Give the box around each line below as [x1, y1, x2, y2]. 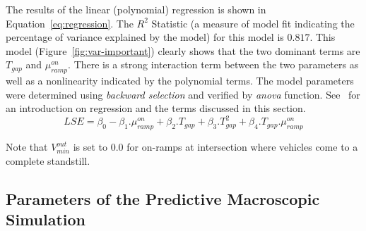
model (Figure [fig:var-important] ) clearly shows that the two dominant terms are [6, 43, 360, 58]
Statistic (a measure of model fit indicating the [151, 15, 355, 30]
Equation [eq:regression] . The [6, 15, 134, 30]
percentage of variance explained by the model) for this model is [6, 30, 284, 44]
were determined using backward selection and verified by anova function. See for [6, 87, 360, 101]
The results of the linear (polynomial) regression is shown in [6, 2, 266, 16]
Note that [6, 139, 48, 154]
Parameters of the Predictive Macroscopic [6, 187, 320, 209]
